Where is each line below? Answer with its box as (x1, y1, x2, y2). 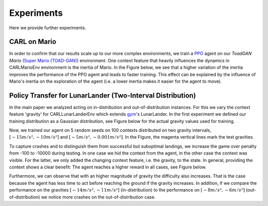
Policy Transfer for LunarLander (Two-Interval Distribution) (9, 91, 196, 100)
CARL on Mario (9, 38, 57, 46)
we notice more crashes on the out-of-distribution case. (41, 194, 156, 200)
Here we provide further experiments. (9, 25, 86, 31)
